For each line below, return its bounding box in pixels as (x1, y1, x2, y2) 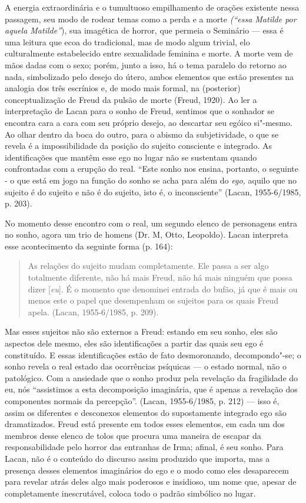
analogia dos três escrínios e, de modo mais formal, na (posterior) (5, 82, 241, 94)
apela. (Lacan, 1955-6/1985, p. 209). (28, 305, 159, 318)
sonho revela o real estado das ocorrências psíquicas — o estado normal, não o (5, 360, 287, 372)
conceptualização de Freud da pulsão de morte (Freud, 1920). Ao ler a (5, 93, 257, 105)
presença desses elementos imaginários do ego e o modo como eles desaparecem (5, 464, 289, 476)
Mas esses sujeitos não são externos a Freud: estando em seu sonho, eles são (5, 325, 278, 338)
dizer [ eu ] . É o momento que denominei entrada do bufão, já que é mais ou (28, 282, 298, 295)
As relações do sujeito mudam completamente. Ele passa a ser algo (28, 259, 269, 272)
